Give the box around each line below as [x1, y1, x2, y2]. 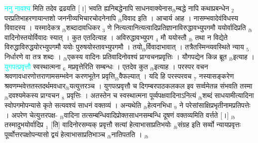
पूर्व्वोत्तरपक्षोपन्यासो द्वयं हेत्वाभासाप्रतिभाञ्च [4, 129, 105, 139]
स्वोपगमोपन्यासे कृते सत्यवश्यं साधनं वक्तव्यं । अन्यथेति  [4, 99, 144, 110]
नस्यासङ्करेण [199, 71, 234, 81]
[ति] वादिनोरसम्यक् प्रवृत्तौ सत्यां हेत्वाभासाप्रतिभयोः [50, 119, 171, 130]
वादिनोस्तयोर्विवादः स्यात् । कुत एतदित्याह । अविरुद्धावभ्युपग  [4, 32, 156, 42]
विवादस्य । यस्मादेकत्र [4, 22, 60, 33]
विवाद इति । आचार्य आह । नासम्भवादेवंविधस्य [122, 12, 239, 23]
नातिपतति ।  [111, 129, 145, 139]
